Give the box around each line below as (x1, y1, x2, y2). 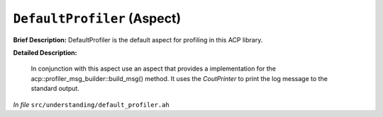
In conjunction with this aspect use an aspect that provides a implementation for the (30, 64, 277, 73)
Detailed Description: (13, 48, 77, 56)
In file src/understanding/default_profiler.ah (13, 100, 170, 109)
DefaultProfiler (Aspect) (13, 11, 181, 26)
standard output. (30, 85, 79, 93)
